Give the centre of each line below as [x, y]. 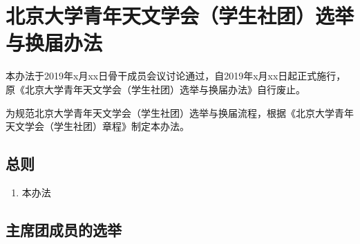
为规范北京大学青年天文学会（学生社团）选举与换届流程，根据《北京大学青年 [180, 112]
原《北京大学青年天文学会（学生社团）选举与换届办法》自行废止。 [155, 89]
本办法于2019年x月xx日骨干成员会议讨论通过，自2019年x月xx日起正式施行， [176, 76]
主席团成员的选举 [64, 229]
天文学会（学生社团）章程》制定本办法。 [97, 126]
